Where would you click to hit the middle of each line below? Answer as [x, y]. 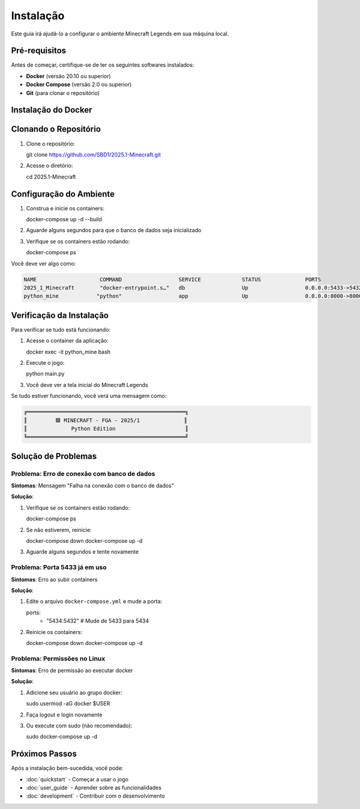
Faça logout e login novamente [64, 715]
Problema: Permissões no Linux [58, 658]
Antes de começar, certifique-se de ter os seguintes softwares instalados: [103, 65]
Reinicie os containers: [54, 632]
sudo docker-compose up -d [62, 737]
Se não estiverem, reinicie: [59, 530]
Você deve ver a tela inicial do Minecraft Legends [87, 385]
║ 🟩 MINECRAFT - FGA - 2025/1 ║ [106, 420]
